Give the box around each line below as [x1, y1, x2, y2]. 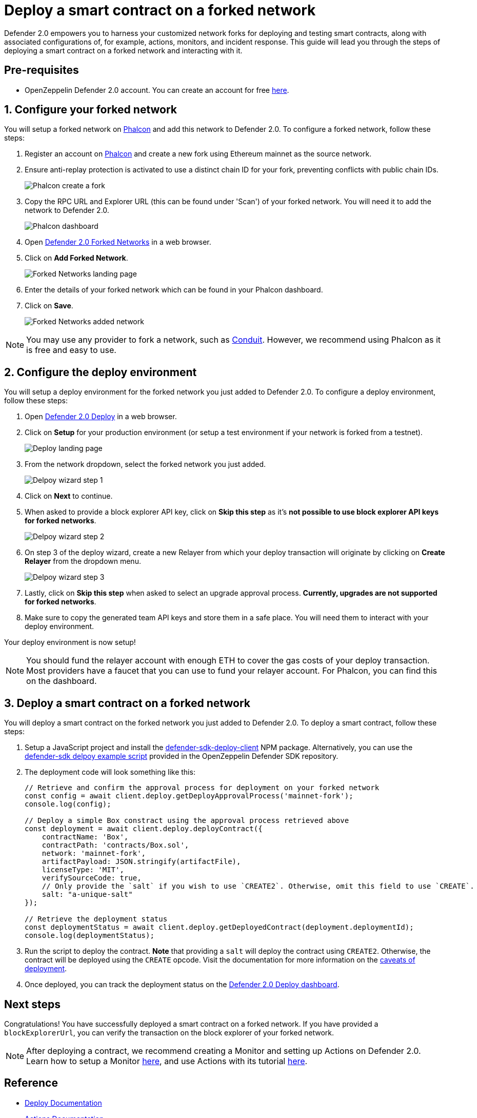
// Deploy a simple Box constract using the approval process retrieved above [25, 816, 349, 825]
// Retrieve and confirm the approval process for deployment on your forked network [25, 783, 380, 792]
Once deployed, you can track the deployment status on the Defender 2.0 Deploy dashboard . [25, 980, 340, 989]
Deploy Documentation [25, 1098, 102, 1107]
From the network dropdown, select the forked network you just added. [25, 460, 266, 469]
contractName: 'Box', [42, 833, 129, 841]
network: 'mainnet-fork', [42, 849, 146, 858]
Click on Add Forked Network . [25, 253, 128, 263]
